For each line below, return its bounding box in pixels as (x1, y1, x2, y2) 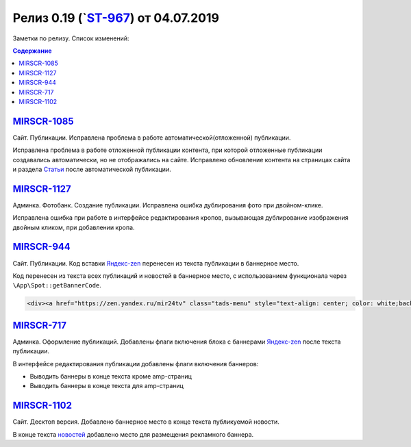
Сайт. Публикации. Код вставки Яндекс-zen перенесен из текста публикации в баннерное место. (12, 259, 299, 267)
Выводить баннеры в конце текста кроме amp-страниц (29, 372, 192, 380)
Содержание (12, 47, 52, 55)
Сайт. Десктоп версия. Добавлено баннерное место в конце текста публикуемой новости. (12, 418, 280, 426)
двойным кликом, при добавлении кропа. (12, 223, 135, 231)
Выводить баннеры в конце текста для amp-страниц (29, 382, 184, 390)
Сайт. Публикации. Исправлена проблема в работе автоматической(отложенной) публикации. (12, 133, 291, 142)
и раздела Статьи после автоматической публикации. (12, 165, 171, 173)
